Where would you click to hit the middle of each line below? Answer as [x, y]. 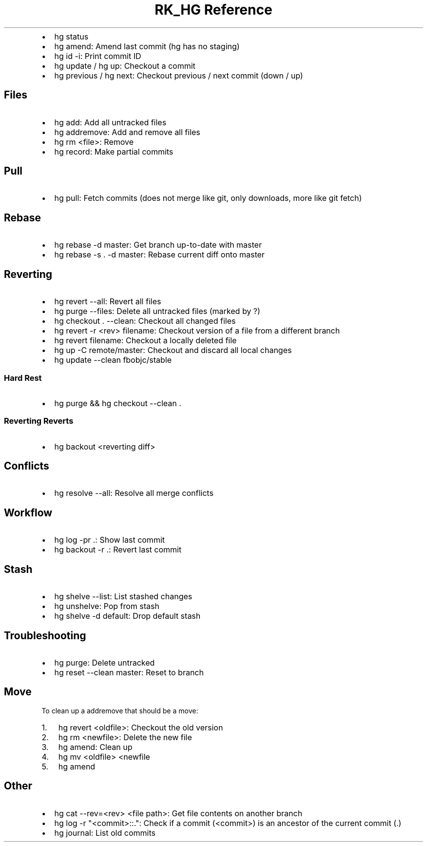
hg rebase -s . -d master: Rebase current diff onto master [159, 255]
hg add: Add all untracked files [110, 122]
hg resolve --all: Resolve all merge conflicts [134, 493]
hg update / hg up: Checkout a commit [125, 66]
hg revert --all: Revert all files [108, 302]
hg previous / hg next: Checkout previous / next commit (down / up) [179, 75]
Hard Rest [23, 378]
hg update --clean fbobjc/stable [113, 360]
